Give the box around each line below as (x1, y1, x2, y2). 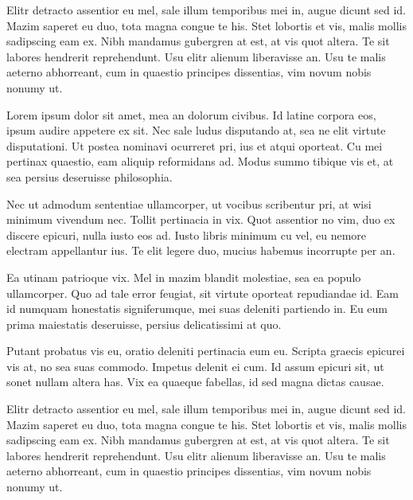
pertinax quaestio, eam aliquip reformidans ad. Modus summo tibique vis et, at (6, 153, 394, 170)
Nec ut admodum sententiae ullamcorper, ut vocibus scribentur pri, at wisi (6, 195, 372, 212)
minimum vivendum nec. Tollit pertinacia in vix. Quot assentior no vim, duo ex (6, 211, 395, 228)
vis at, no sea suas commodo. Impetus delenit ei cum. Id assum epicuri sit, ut (6, 357, 384, 374)
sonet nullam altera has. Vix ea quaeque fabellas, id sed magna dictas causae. (6, 373, 384, 390)
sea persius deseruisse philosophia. (6, 168, 173, 185)
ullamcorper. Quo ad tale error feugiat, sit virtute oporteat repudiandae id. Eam (6, 284, 399, 301)
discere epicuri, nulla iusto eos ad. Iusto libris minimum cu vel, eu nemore (6, 226, 367, 243)
